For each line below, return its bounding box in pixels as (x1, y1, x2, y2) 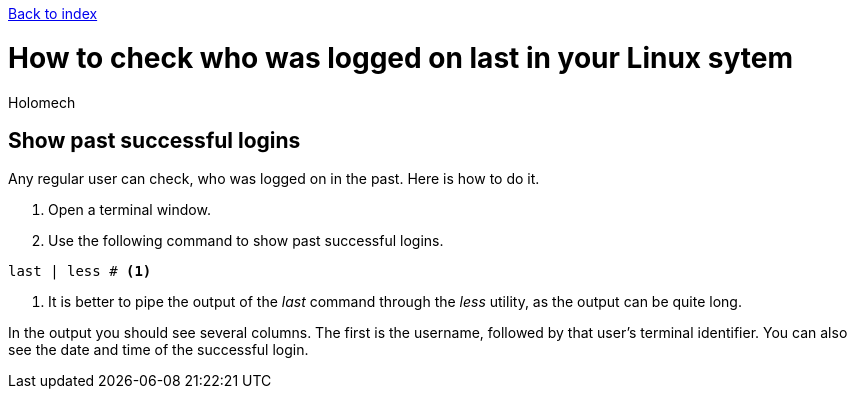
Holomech (8, 93, 76, 111)
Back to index (8, 5, 98, 22)
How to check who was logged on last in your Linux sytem (8, 40, 793, 75)
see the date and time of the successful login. (8, 341, 309, 359)
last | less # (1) (8, 263, 152, 280)
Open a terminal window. (48, 201, 211, 219)
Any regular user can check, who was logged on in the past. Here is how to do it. (8, 170, 540, 188)
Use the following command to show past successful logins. (48, 232, 444, 250)
